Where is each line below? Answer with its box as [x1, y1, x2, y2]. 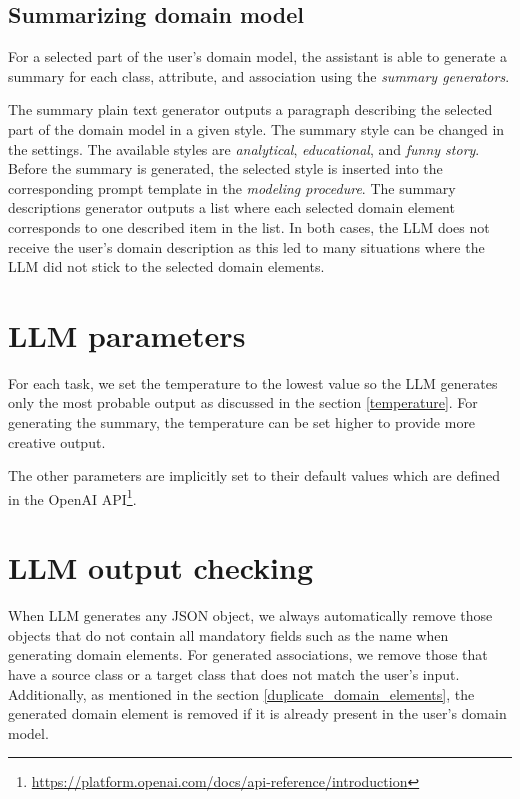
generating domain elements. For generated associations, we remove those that [8, 644, 488, 665]
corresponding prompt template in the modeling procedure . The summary [8, 177, 456, 198]
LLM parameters [8, 314, 246, 355]
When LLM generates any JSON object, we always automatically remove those [8, 605, 493, 626]
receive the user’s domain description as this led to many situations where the [8, 236, 485, 257]
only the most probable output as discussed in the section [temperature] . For [8, 392, 478, 413]
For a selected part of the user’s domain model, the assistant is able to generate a [8, 46, 507, 67]
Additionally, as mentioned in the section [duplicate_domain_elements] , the [8, 683, 475, 704]
